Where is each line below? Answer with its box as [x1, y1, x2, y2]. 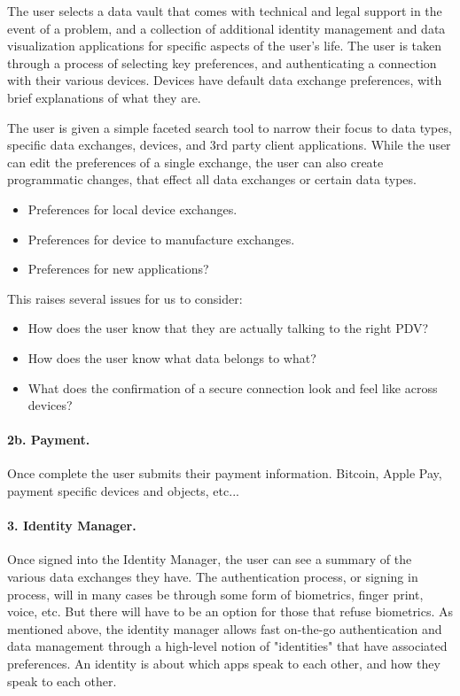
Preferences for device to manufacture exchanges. [27, 229, 295, 248]
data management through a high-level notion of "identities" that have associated [7, 637, 448, 655]
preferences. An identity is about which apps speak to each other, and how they [7, 654, 441, 673]
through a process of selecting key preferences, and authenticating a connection [7, 53, 437, 72]
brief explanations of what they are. [7, 88, 201, 106]
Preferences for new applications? [27, 259, 209, 278]
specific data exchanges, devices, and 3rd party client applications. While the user [7, 135, 451, 154]
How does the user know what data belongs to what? [27, 348, 316, 367]
